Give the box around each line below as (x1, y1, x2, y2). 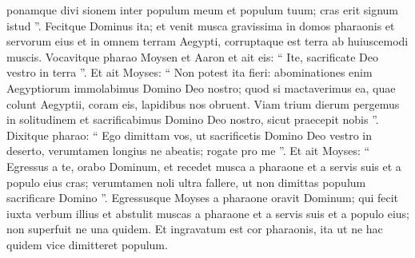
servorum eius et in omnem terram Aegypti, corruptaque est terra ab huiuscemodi (6, 33, 409, 50)
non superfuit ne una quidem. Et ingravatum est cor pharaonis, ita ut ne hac (6, 220, 383, 237)
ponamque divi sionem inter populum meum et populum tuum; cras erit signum (6, 2, 398, 18)
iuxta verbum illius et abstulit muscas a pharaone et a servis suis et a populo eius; (6, 204, 410, 221)
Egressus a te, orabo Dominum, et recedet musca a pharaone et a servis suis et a (6, 157, 401, 174)
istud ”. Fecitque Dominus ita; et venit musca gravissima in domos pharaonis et (6, 17, 395, 34)
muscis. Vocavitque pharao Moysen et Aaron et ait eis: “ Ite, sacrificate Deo (6, 48, 378, 65)
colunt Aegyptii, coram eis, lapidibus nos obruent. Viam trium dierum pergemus (6, 95, 400, 112)
